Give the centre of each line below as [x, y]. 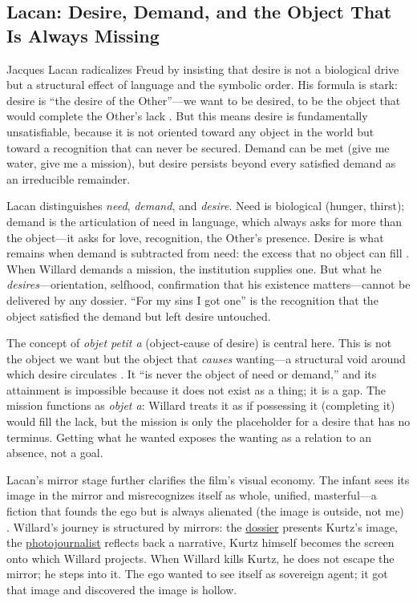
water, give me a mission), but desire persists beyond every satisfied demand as [201, 163]
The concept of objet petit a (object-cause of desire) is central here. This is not [199, 343]
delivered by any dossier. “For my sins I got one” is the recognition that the [192, 299]
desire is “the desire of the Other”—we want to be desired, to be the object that [204, 100]
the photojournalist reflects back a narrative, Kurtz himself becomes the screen [200, 542]
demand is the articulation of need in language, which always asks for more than [204, 221]
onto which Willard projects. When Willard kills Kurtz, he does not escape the [200, 558]
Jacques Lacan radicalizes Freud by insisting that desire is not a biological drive [203, 69]
